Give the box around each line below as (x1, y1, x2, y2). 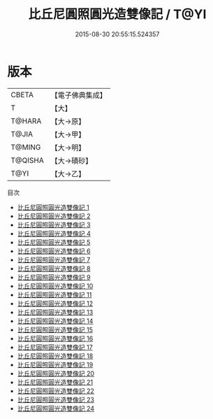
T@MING (10, 142, 41, 152)
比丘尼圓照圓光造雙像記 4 (17, 229, 91, 238)
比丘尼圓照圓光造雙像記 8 (17, 264, 91, 273)
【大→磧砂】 (50, 155, 93, 165)
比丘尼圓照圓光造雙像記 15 (17, 325, 93, 334)
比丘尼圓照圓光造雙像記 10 (17, 281, 94, 290)
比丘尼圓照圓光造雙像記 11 (17, 290, 92, 299)
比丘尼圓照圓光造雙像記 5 (17, 238, 91, 246)
